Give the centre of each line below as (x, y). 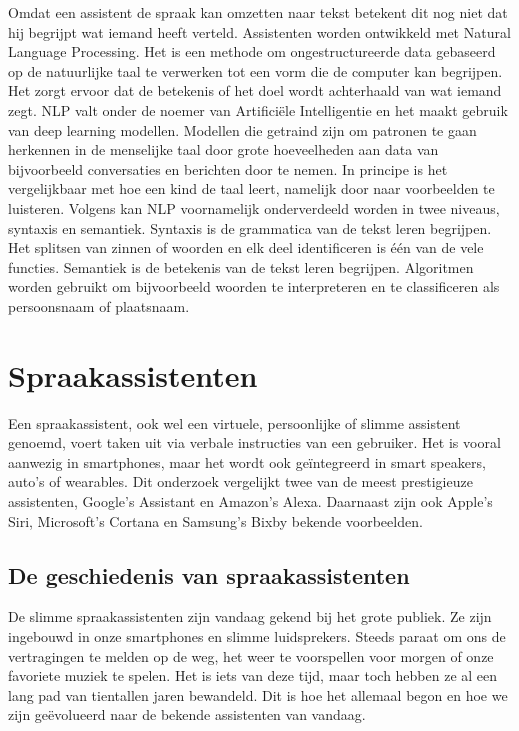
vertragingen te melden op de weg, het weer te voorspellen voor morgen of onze (251, 655)
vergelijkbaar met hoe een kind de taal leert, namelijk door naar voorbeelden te (251, 188)
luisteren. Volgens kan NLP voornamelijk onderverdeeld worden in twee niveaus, (254, 207)
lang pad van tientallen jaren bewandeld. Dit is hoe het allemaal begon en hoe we (258, 694)
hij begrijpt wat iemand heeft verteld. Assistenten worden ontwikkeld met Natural (259, 31)
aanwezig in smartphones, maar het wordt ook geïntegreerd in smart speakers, (247, 461)
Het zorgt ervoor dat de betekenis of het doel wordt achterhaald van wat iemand (255, 90)
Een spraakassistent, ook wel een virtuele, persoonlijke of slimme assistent (234, 422)
